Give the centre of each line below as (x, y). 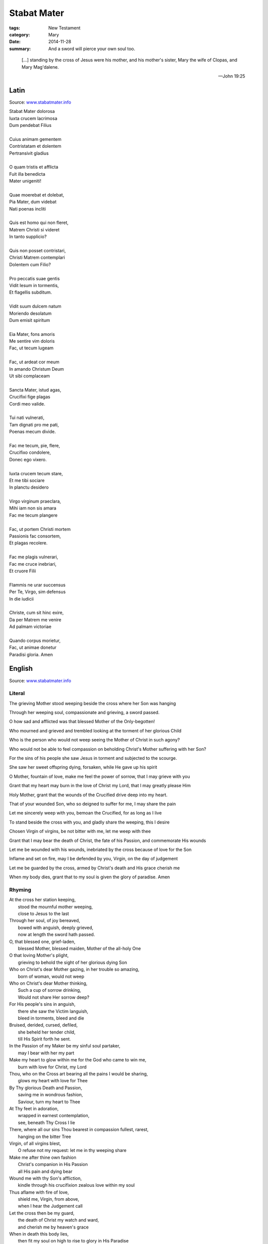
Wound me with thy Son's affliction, (45, 1178)
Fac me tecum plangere (33, 515)
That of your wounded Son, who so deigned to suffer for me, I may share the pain (93, 804)
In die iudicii (22, 599)
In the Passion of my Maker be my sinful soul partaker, (65, 1046)
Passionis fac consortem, (35, 536)
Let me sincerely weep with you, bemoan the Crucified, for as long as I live (86, 813)
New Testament (65, 28)
